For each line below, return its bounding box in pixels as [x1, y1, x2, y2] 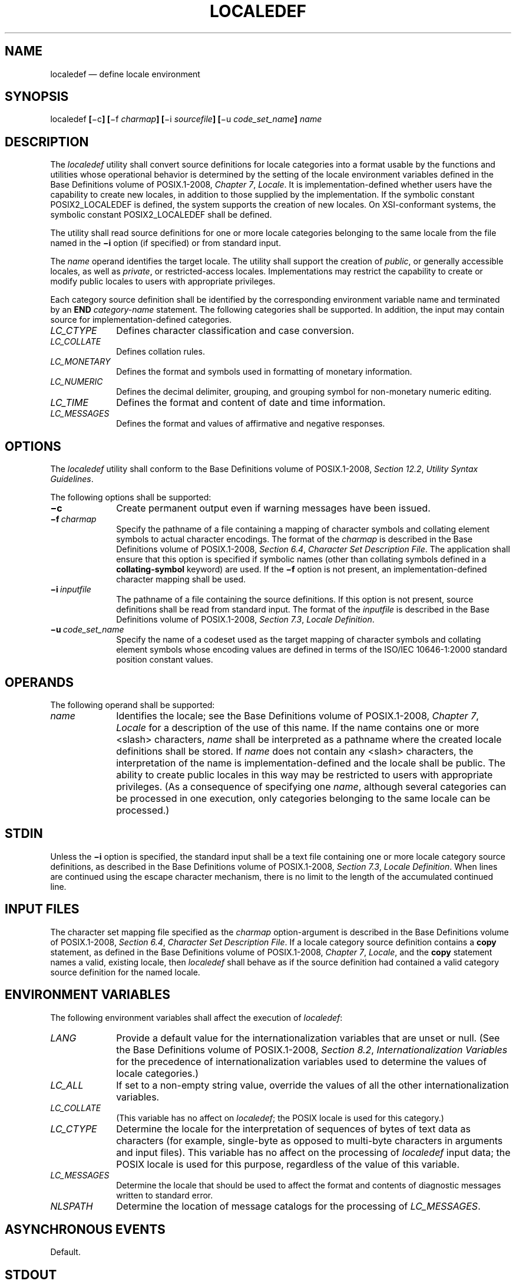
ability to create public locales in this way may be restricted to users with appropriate [116, 768, 493, 781]
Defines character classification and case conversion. [116, 325, 354, 337]
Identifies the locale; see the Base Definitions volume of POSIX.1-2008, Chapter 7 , [116, 709, 479, 722]
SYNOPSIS [5, 89, 69, 104]
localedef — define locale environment [50, 68, 200, 79]
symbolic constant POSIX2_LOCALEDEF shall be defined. [50, 209, 272, 220]
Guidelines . [50, 474, 94, 484]
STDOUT [5, 1267, 57, 1282]
